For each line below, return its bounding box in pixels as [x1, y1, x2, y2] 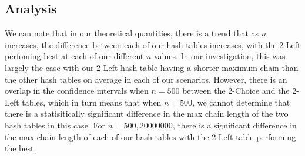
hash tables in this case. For [5, 118, 105, 131]
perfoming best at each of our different [5, 50, 144, 62]
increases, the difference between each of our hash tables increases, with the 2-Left [5, 38, 301, 50]
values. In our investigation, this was [153, 50, 286, 62]
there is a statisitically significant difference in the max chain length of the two [5, 107, 289, 120]
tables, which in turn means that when [22, 96, 162, 108]
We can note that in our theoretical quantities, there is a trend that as [5, 27, 259, 39]
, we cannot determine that [192, 96, 290, 108]
